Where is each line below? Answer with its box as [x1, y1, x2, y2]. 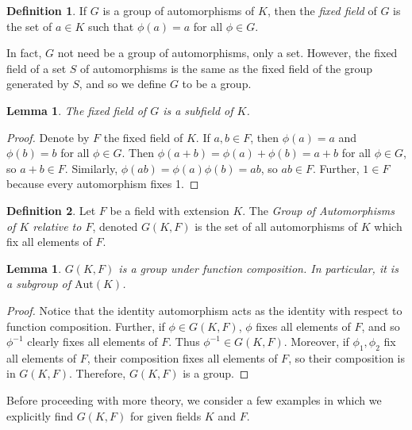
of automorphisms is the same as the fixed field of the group [80, 60, 372, 76]
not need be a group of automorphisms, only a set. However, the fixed [57, 44, 398, 61]
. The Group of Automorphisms [242, 202, 395, 218]
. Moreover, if [283, 333, 349, 350]
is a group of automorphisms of [102, 2, 255, 18]
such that [87, 17, 134, 34]
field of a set [6, 60, 67, 76]
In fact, [6, 44, 42, 61]
